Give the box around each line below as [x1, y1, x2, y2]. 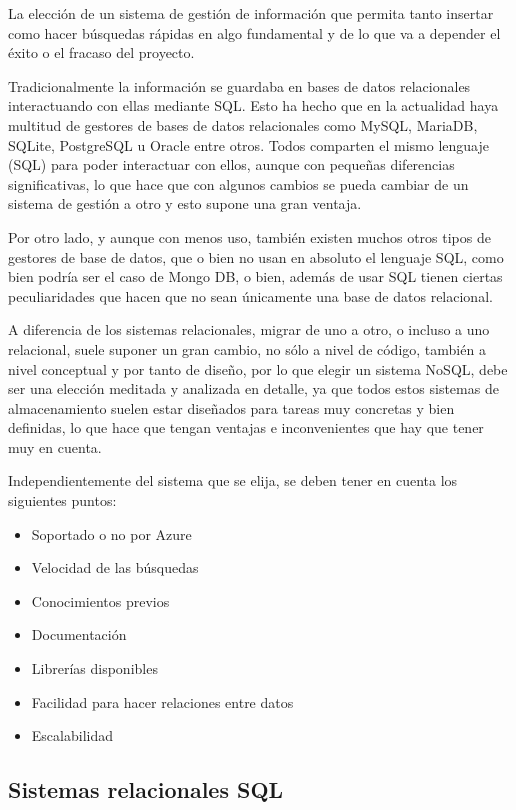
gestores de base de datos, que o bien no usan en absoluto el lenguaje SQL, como [8, 246, 504, 267]
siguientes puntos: [8, 490, 117, 511]
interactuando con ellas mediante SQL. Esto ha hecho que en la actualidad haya [8, 95, 499, 116]
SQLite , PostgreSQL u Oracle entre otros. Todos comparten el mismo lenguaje [8, 134, 489, 155]
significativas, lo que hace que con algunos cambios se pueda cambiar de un [8, 173, 469, 194]
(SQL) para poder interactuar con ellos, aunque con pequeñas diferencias [8, 154, 455, 175]
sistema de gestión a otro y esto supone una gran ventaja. [8, 193, 362, 214]
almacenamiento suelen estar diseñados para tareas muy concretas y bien [8, 397, 455, 418]
